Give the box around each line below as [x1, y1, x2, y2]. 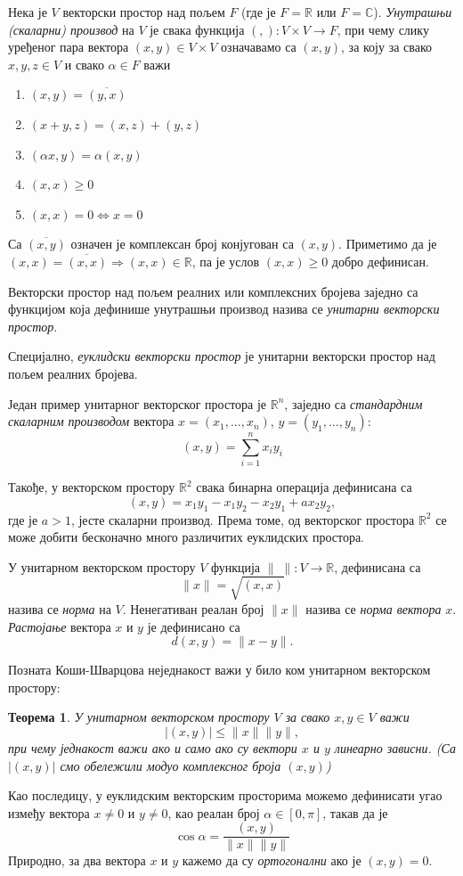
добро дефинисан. [331, 251, 429, 270]
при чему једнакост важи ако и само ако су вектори [8, 738, 297, 757]
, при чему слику [337, 20, 429, 38]
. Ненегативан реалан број [122, 599, 264, 618]
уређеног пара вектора [8, 37, 129, 56]
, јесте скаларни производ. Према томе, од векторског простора [70, 510, 415, 528]
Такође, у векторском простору [8, 478, 175, 496]
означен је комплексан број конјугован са [70, 234, 294, 253]
